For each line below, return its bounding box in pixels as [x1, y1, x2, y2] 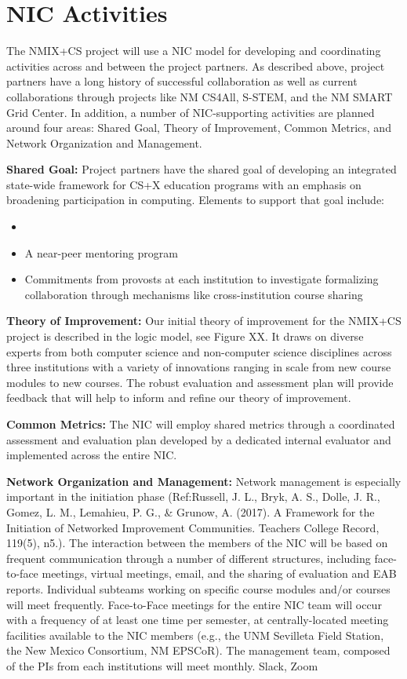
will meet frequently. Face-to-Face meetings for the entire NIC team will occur [6, 596, 382, 612]
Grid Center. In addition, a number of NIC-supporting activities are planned [6, 104, 375, 120]
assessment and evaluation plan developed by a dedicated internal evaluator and [6, 431, 391, 447]
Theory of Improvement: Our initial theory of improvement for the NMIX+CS [6, 312, 402, 329]
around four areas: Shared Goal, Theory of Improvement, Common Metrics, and [6, 119, 391, 136]
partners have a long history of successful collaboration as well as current [6, 73, 358, 89]
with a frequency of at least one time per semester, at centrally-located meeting [6, 611, 389, 628]
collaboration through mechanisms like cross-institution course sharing [24, 286, 363, 302]
